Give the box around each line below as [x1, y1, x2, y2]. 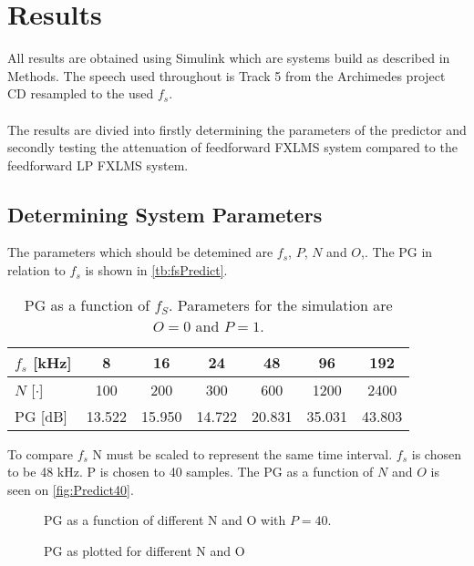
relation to [7, 261, 66, 280]
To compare [7, 444, 73, 463]
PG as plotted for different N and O [44, 541, 245, 561]
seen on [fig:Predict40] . [7, 479, 134, 499]
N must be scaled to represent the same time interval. [92, 444, 393, 463]
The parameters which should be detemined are [7, 242, 273, 262]
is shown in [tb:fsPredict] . [85, 261, 228, 280]
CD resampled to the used [7, 84, 154, 103]
